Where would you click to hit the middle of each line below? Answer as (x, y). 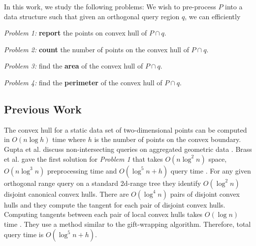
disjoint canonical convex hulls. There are (66, 193)
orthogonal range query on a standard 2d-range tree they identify (103, 183)
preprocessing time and (82, 170)
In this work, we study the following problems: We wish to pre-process (110, 6)
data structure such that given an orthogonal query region (92, 16)
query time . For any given (211, 170)
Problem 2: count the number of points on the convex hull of (96, 49)
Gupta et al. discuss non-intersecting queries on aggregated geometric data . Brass (128, 149)
